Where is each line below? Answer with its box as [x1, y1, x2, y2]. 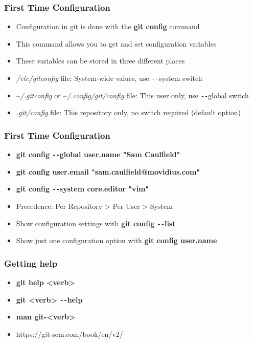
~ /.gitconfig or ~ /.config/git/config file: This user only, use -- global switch [16, 90, 249, 100]
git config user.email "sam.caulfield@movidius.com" [16, 166, 200, 177]
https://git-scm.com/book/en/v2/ [16, 328, 123, 339]
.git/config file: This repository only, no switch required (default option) [16, 107, 241, 118]
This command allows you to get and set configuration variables [16, 38, 217, 49]
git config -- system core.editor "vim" [16, 183, 149, 194]
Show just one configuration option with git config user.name [16, 235, 217, 246]
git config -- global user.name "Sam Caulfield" [16, 149, 180, 160]
